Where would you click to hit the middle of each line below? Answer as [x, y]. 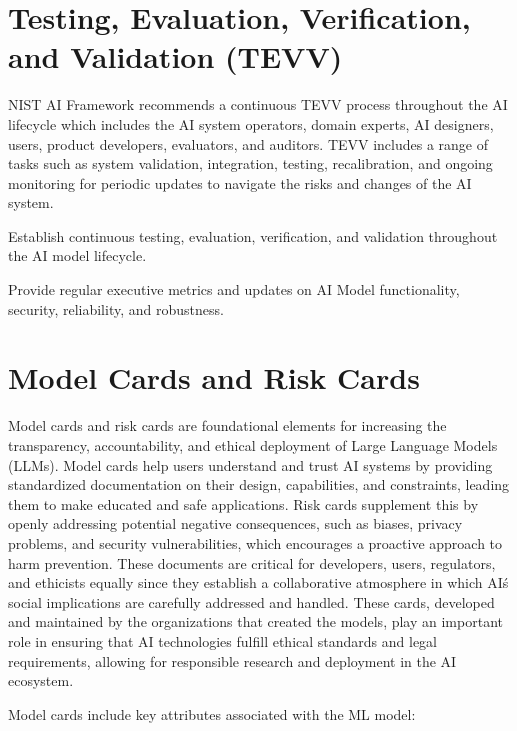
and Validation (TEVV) [175, 56]
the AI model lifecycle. [77, 255]
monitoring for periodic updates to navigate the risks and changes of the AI [240, 182]
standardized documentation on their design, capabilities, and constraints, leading [259, 484]
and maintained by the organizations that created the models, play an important [255, 621]
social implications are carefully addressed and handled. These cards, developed [251, 601]
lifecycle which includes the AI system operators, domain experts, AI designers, [251, 123]
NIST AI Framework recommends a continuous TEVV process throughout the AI [258, 104]
